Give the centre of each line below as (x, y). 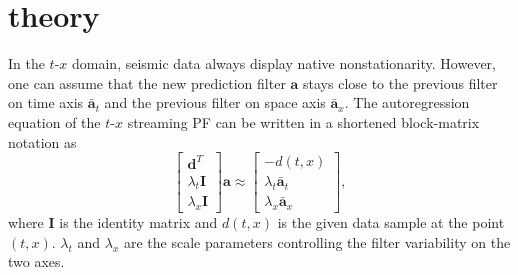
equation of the (54, 121)
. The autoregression (407, 102)
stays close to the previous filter (400, 82)
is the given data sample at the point (391, 222)
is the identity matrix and (138, 222)
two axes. (36, 261)
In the (26, 63)
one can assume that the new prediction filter (147, 82)
